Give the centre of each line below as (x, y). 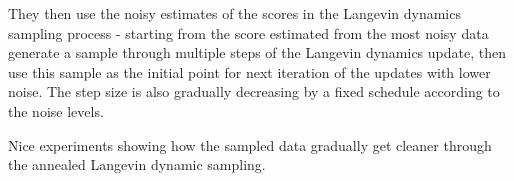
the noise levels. (56, 110)
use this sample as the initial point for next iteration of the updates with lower (249, 71)
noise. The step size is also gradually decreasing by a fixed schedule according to (254, 91)
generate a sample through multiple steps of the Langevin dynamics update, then (257, 52)
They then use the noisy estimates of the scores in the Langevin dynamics (234, 13)
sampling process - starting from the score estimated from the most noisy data (248, 32)
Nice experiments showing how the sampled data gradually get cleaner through (250, 144)
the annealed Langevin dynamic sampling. (137, 164)
